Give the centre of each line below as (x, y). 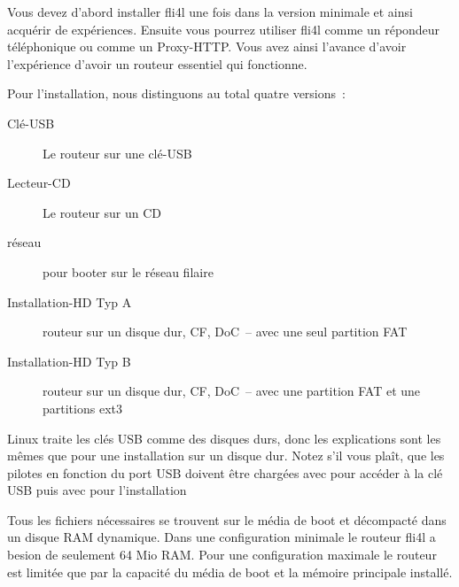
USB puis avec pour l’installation (97, 490)
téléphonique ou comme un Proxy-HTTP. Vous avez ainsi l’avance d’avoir (207, 46)
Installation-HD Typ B (69, 361)
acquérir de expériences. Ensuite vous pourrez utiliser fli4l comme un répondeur (224, 29)
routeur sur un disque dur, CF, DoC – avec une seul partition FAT (225, 332)
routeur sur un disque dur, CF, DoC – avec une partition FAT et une (232, 391)
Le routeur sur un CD (102, 212)
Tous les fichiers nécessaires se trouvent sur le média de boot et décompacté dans (227, 519)
